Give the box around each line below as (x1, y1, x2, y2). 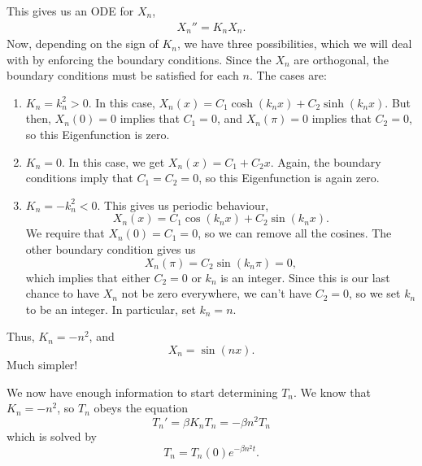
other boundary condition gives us (25, 241, 196, 258)
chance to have (25, 285, 99, 302)
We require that (25, 224, 105, 242)
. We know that (294, 383, 371, 400)
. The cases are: (249, 67, 327, 84)
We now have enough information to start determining (7, 383, 278, 400)
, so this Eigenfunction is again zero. (198, 169, 380, 186)
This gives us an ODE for (7, 2, 134, 19)
